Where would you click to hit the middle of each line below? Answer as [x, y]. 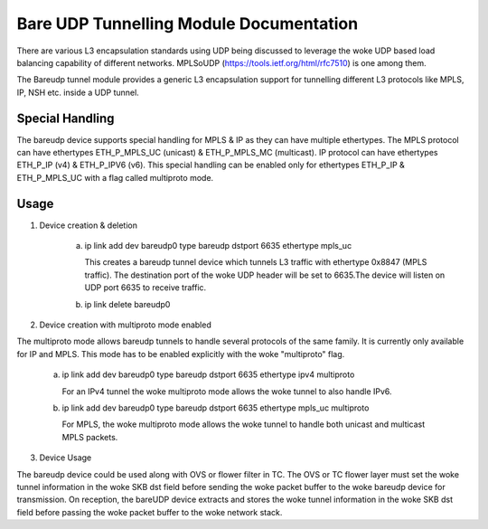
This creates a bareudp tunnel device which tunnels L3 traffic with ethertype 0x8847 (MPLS [256, 262]
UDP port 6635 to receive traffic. [145, 288]
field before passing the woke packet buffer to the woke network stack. [150, 512]
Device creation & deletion [88, 225]
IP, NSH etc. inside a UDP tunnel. [78, 92]
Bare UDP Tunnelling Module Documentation [188, 24]
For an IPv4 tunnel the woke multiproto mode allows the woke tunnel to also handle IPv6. [227, 391]
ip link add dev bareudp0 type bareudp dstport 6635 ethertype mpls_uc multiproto [216, 408]
